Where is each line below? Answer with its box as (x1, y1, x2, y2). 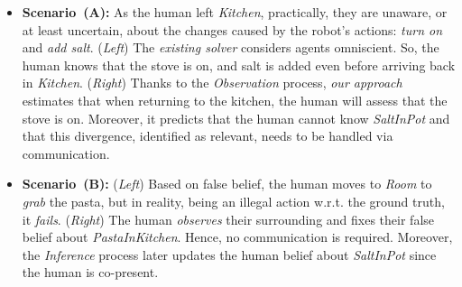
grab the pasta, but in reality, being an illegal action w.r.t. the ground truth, (22, 191, 445, 210)
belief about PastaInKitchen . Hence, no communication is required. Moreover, (22, 227, 453, 246)
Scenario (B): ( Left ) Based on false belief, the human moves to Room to (22, 174, 432, 193)
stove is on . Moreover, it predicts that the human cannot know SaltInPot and (22, 108, 450, 127)
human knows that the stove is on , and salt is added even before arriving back (22, 55, 456, 74)
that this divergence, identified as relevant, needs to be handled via (22, 126, 393, 145)
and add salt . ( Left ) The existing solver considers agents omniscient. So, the (22, 38, 439, 57)
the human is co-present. (22, 263, 159, 282)
